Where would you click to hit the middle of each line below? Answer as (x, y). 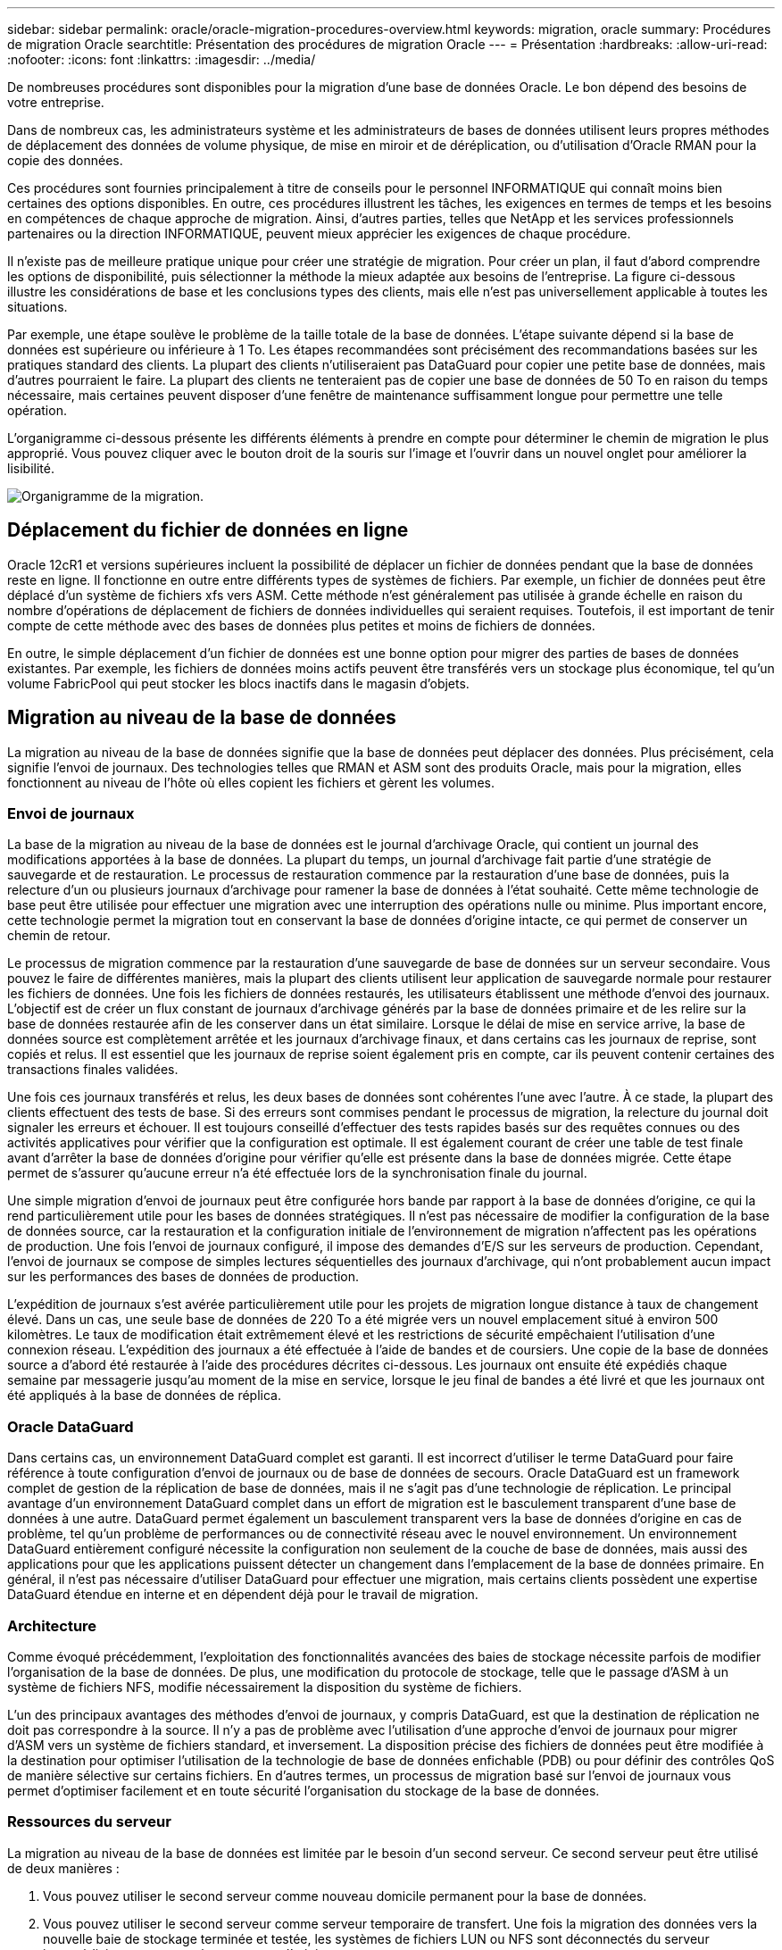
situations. (37, 307)
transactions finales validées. (93, 1070)
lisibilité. (31, 468)
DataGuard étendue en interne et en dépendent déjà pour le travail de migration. (243, 1595)
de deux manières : (63, 1868)
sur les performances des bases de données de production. (183, 1277)
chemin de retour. (59, 936)
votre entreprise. (56, 102)
